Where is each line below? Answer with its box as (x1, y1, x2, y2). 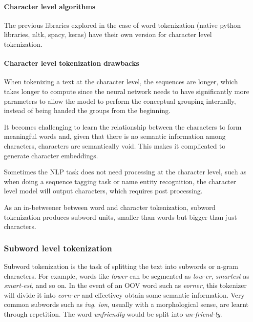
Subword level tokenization (4, 242, 112, 254)
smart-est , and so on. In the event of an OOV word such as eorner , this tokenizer (4, 280, 247, 290)
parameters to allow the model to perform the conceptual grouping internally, (4, 95, 236, 106)
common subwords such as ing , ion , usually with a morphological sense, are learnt (4, 299, 249, 309)
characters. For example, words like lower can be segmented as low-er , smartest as (4, 270, 250, 281)
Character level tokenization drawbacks (4, 58, 139, 68)
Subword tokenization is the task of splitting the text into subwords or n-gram (4, 261, 238, 271)
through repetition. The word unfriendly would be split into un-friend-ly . (4, 308, 222, 319)
